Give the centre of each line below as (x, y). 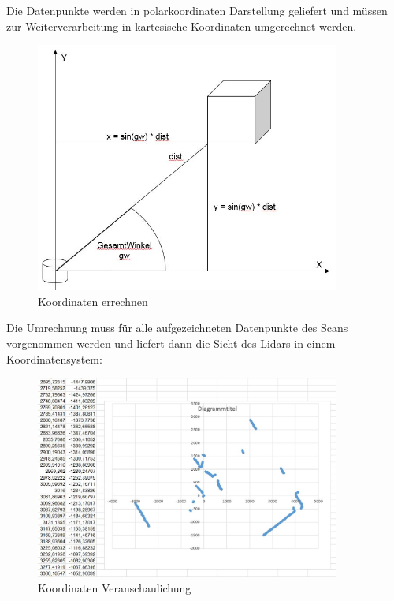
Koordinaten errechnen (93, 301)
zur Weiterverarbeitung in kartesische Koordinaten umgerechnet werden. (182, 26)
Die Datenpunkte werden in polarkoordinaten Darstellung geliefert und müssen (197, 10)
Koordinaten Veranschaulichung (115, 587)
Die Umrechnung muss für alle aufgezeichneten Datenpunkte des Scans (177, 328)
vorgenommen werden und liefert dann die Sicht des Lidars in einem (171, 343)
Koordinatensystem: (54, 358)
